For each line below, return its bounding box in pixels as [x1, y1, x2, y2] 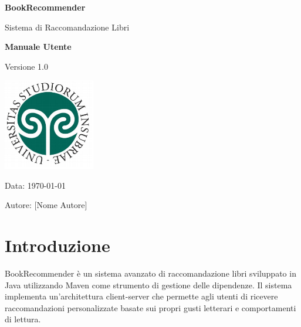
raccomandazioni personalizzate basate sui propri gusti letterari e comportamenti [5, 301, 296, 314]
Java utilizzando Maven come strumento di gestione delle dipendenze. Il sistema [5, 278, 292, 291]
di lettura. [5, 313, 41, 325]
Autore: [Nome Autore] [5, 199, 87, 211]
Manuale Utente [5, 40, 72, 53]
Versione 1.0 [5, 60, 49, 72]
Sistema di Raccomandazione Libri [5, 21, 130, 33]
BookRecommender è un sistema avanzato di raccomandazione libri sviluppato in [5, 267, 296, 279]
